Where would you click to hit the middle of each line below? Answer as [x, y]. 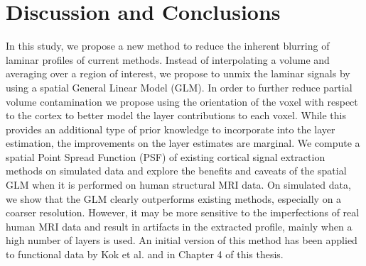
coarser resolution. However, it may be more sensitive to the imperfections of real [183, 212]
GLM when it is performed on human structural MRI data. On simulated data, [178, 185]
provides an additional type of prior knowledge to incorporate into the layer [171, 129]
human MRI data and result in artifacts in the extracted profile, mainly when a [179, 226]
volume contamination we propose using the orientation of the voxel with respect [182, 101]
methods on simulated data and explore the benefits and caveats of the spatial [176, 171]
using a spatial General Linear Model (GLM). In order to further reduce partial [179, 87]
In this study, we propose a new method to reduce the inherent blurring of [168, 46]
